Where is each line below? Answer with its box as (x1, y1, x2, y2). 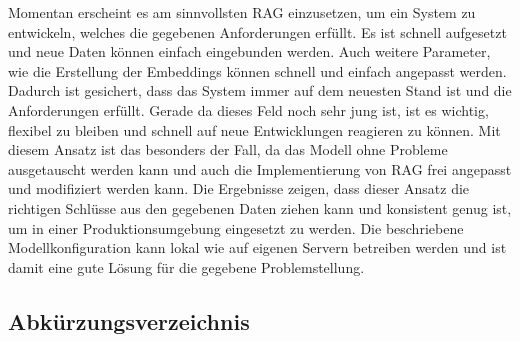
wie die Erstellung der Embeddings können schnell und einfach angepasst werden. (8, 60, 507, 81)
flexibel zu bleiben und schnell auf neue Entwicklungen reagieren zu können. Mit (8, 119, 501, 140)
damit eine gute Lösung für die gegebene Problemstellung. (8, 256, 365, 277)
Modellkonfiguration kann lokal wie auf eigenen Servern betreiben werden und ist (8, 237, 507, 258)
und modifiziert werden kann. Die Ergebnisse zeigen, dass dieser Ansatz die (8, 178, 470, 199)
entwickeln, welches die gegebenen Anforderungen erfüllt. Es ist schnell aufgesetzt (8, 21, 507, 42)
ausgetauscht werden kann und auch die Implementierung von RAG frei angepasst (8, 158, 512, 179)
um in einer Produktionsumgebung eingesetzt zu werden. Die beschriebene (8, 217, 464, 238)
